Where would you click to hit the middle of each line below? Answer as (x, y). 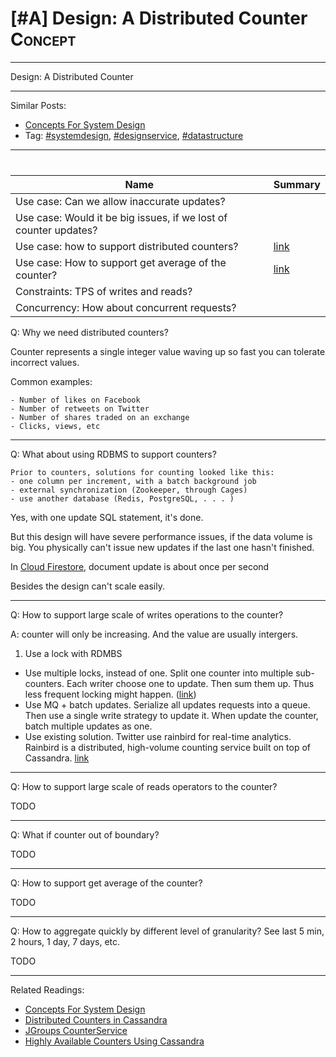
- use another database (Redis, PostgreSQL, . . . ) (122, 498)
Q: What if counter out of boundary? (85, 834)
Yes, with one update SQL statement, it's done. (107, 517)
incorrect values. (45, 362)
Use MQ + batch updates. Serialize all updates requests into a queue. (167, 704)
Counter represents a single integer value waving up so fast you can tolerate (168, 351)
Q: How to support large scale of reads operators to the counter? (144, 786)
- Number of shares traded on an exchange (100, 417)
